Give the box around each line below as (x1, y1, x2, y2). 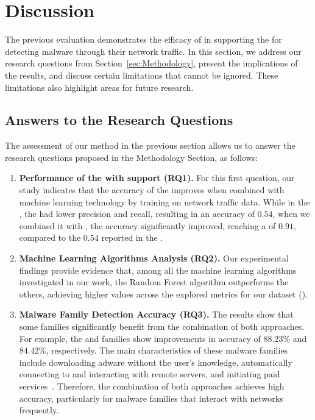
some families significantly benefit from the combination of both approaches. (19, 320, 305, 333)
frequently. (19, 404, 59, 416)
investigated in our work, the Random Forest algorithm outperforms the (19, 276, 289, 288)
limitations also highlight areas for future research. (5, 80, 194, 93)
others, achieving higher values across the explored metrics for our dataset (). (19, 287, 308, 300)
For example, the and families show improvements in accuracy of (19, 332, 261, 344)
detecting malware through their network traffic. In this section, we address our (5, 44, 302, 57)
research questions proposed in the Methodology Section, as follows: (5, 151, 258, 163)
